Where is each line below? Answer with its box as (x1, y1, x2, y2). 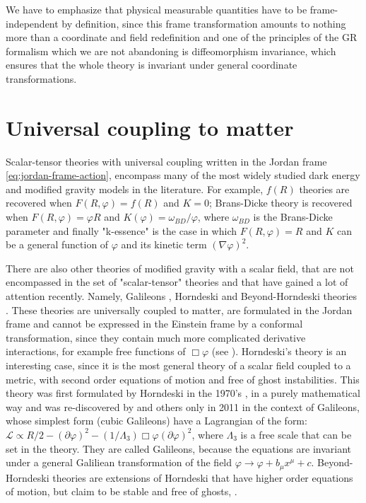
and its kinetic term (121, 237, 207, 252)
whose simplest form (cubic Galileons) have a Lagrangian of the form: (6, 413, 307, 428)
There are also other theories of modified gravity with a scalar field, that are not (6, 260, 354, 275)
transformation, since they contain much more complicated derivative (6, 330, 306, 345)
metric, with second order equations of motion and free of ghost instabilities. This (6, 371, 360, 386)
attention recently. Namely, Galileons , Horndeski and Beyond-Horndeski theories (6, 289, 358, 303)
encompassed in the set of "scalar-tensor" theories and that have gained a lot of (6, 274, 348, 289)
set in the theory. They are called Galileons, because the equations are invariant (6, 441, 351, 456)
